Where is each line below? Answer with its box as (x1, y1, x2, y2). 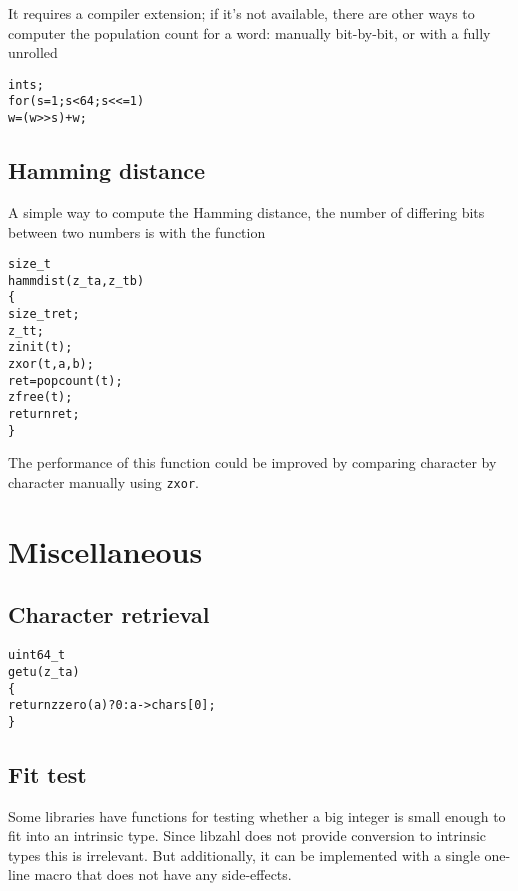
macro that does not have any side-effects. (34, 864, 292, 885)
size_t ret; (8, 307, 80, 322)
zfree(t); (8, 390, 73, 405)
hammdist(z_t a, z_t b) (8, 273, 145, 288)
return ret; (8, 407, 80, 422)
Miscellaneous (8, 530, 203, 571)
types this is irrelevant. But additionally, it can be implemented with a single (8, 844, 480, 865)
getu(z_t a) (8, 664, 80, 679)
